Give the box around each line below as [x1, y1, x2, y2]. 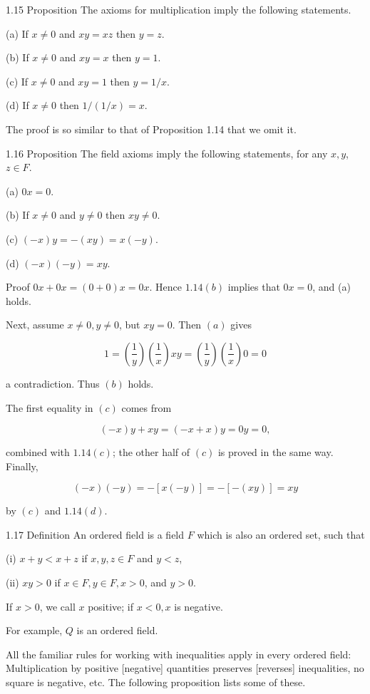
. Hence [149, 279, 182, 294]
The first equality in [6, 400, 93, 415]
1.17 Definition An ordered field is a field [6, 527, 185, 542]
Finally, [6, 458, 38, 473]
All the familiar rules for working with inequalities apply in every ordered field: [6, 646, 351, 661]
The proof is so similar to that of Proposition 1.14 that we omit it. [6, 121, 297, 136]
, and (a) [312, 279, 351, 294]
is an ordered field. [76, 623, 158, 638]
